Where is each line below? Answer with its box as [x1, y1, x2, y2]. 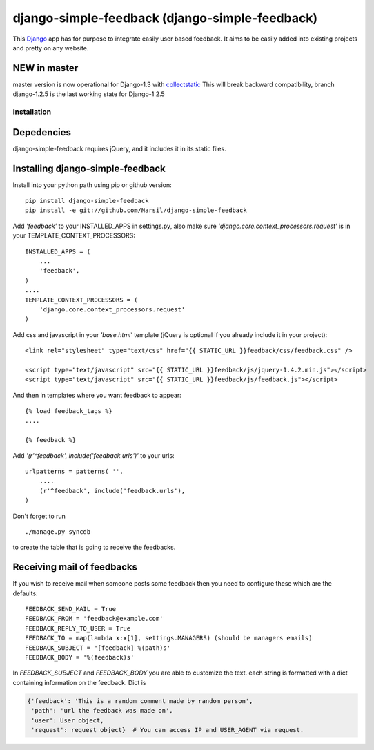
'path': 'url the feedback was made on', [31, 706, 173, 715]
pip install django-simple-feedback [25, 197, 149, 204]
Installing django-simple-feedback [12, 162, 166, 174]
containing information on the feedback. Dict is [12, 678, 146, 686]
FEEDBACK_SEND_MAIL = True [25, 605, 117, 613]
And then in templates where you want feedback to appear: [12, 391, 182, 399]
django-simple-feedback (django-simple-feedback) [12, 10, 317, 26]
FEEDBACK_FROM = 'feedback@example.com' [25, 615, 164, 623]
